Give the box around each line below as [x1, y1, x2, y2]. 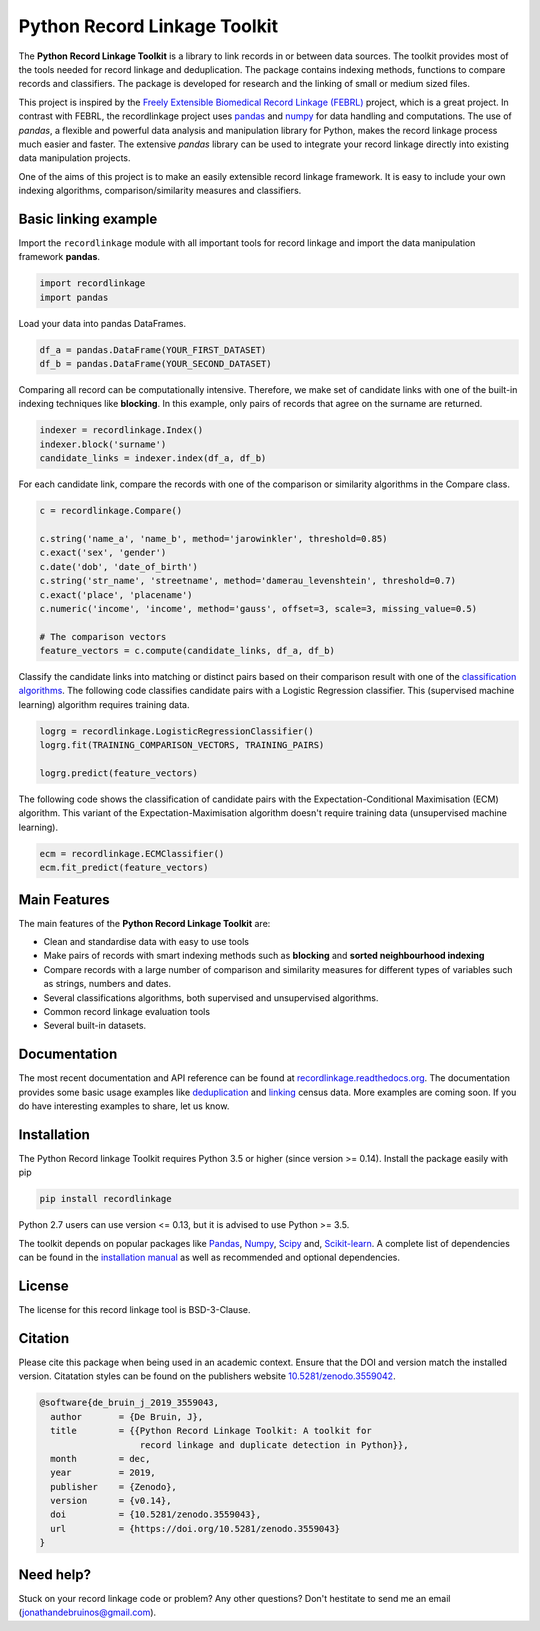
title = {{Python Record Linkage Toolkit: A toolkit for [50, 1425, 372, 1437]
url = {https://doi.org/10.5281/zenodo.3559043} [50, 1523, 341, 1534]
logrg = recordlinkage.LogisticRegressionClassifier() [39, 725, 314, 737]
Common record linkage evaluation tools [43, 1006, 210, 1018]
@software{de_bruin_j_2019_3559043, [39, 1397, 220, 1409]
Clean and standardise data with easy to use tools [43, 936, 250, 948]
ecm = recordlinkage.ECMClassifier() [39, 848, 225, 859]
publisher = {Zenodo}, [50, 1481, 177, 1492]
